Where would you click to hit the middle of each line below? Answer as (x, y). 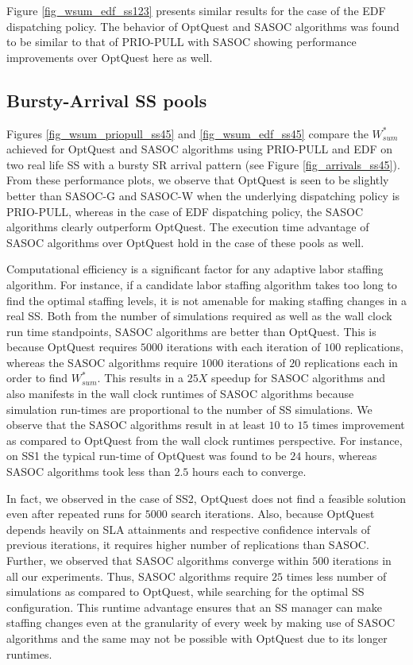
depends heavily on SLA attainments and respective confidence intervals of (188, 529)
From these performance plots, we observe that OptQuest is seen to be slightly (198, 180)
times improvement (359, 425)
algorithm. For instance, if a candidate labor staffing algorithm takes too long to (202, 284)
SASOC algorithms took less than (89, 472)
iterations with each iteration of (243, 347)
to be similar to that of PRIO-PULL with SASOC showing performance (181, 42)
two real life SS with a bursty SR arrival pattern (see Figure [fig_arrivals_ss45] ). (203, 164)
